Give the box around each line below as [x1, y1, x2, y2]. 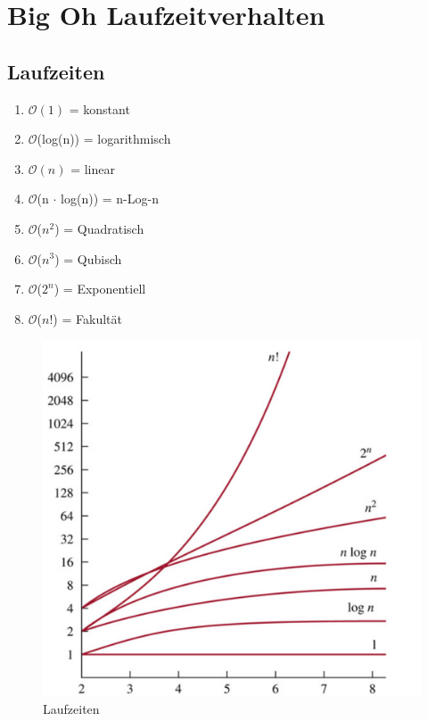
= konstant [69, 99, 130, 118]
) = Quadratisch [54, 219, 144, 237]
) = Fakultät [53, 309, 122, 327]
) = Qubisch [54, 249, 122, 268]
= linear [70, 159, 115, 178]
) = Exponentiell [53, 279, 146, 298]
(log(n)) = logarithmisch [37, 129, 171, 148]
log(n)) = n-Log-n [61, 189, 159, 208]
